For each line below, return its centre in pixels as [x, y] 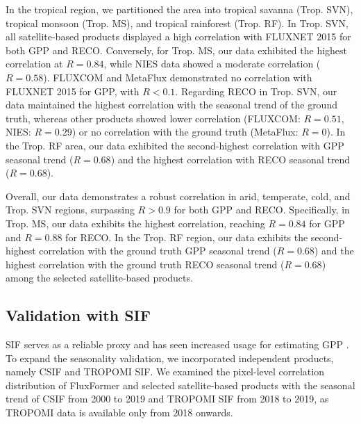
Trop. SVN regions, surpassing [70, 210]
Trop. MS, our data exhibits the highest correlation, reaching [135, 223]
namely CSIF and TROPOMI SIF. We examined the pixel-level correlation [165, 372]
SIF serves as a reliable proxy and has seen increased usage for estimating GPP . [177, 344]
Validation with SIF [78, 315]
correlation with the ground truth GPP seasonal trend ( [158, 251]
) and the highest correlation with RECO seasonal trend [230, 159]
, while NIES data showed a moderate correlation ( [212, 64]
